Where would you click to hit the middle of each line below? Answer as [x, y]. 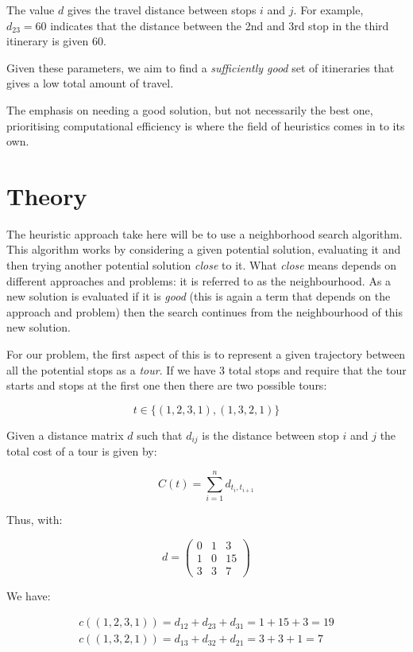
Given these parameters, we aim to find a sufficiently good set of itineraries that [201, 67]
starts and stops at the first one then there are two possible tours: [167, 385]
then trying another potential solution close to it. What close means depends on [202, 265]
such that [160, 435]
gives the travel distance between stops [162, 10]
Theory [47, 195]
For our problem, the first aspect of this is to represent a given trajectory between [206, 354]
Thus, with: [35, 519]
